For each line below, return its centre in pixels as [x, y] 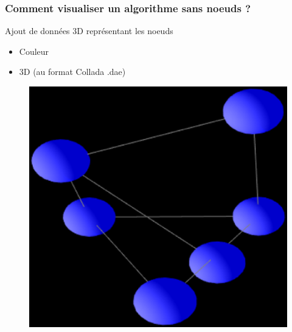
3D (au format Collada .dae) [72, 72]
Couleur [34, 51]
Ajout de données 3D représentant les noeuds [89, 31]
